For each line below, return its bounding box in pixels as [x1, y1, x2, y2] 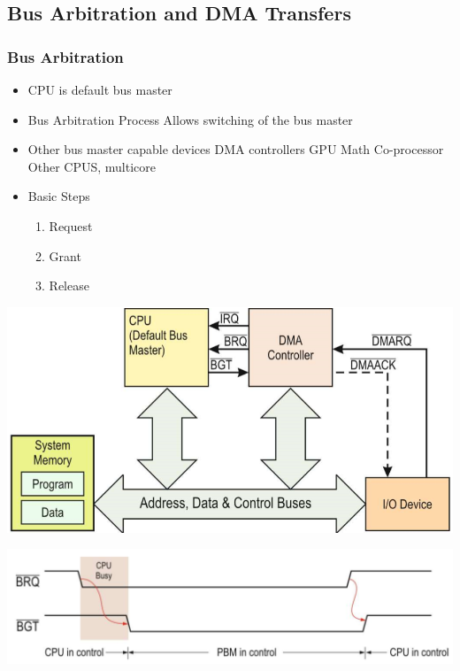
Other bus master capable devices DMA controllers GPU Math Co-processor [27, 140, 444, 158]
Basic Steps [27, 187, 90, 205]
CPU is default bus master [27, 81, 172, 98]
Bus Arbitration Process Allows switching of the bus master [27, 110, 353, 128]
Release [49, 276, 89, 295]
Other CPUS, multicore [27, 157, 156, 175]
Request [49, 216, 93, 235]
